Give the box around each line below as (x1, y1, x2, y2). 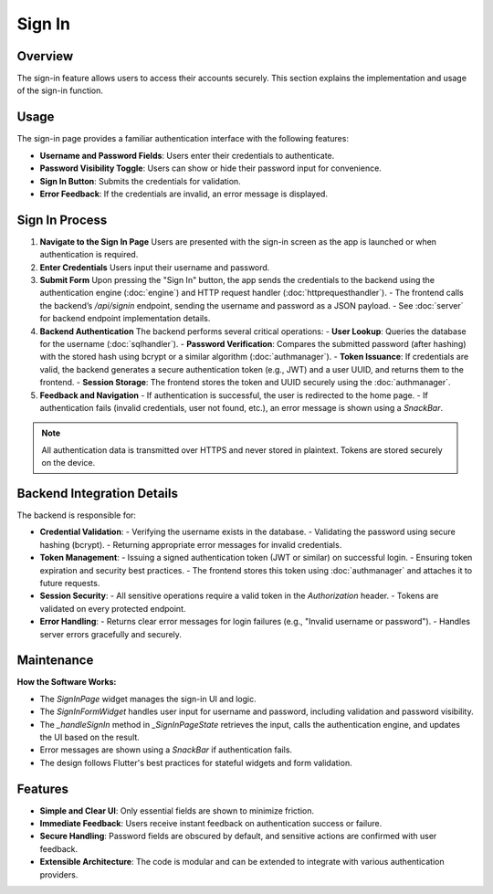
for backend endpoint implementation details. (39, 313, 211, 324)
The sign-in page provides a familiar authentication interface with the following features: (16, 133, 349, 144)
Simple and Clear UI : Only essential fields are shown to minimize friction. (39, 805, 315, 816)
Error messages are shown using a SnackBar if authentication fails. (39, 744, 292, 755)
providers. (39, 868, 79, 880)
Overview (16, 48, 74, 64)
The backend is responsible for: (16, 510, 137, 521)
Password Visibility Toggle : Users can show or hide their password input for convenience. (39, 163, 383, 174)
